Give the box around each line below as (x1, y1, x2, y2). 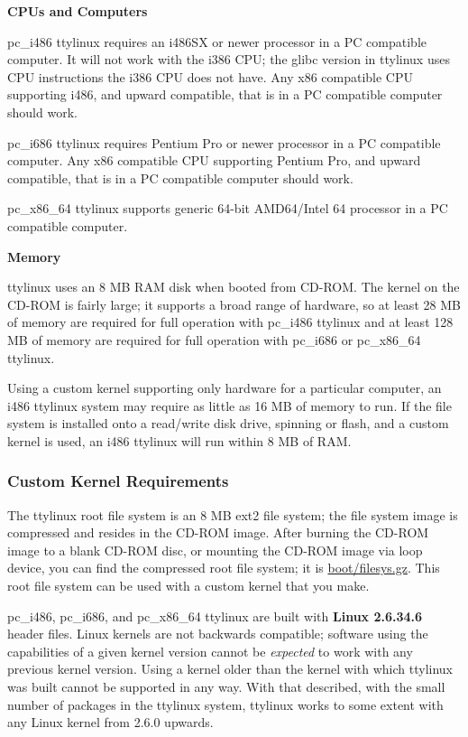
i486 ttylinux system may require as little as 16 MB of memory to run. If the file (7, 396, 452, 415)
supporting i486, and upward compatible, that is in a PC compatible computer (7, 85, 443, 104)
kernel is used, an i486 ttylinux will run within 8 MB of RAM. (7, 431, 352, 450)
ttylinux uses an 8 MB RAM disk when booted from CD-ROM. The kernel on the (7, 277, 460, 296)
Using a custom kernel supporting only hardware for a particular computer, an (7, 378, 442, 397)
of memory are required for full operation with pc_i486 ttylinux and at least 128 (7, 313, 454, 331)
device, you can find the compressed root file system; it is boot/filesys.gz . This (7, 558, 440, 577)
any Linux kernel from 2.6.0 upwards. (7, 713, 214, 732)
